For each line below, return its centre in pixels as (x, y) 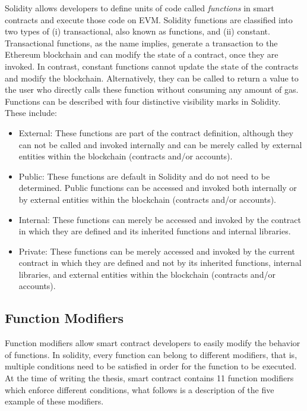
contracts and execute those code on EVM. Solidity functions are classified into (149, 19)
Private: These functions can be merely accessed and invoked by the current (157, 251)
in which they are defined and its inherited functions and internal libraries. (155, 231)
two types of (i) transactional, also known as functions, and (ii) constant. (137, 31)
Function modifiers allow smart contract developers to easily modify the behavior (153, 343)
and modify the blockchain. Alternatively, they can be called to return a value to (152, 78)
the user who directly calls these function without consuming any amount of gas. (152, 90)
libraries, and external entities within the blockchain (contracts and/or (147, 274)
